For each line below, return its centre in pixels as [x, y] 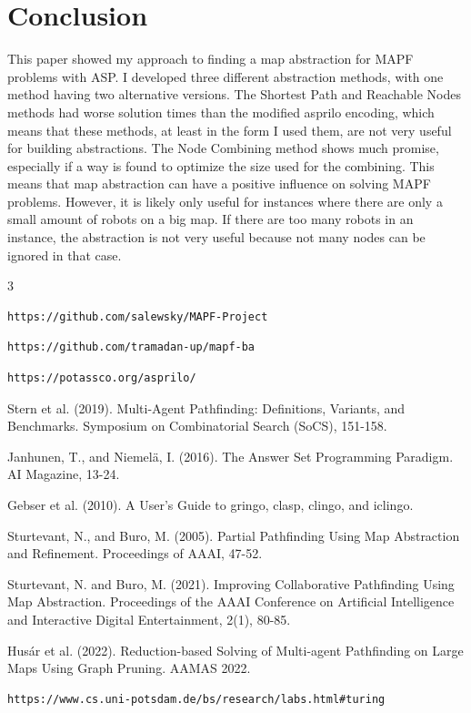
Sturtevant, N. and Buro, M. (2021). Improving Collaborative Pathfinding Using [231, 583]
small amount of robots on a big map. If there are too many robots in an [210, 219]
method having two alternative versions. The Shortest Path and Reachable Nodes [234, 94]
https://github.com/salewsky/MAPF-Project [138, 316]
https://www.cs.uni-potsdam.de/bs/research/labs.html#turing [196, 699]
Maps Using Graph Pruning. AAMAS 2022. [129, 668]
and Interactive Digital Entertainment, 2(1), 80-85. [149, 619]
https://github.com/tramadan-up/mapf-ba [131, 347]
